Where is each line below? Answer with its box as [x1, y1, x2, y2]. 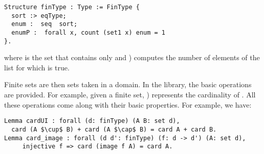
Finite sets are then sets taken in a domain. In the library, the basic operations [4, 79, 252, 90]
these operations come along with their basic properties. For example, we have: [4, 99, 252, 110]
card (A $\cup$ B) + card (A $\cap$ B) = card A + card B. [11, 125, 217, 133]
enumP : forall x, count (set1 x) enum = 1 [11, 29, 165, 36]
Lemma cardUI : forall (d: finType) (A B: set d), [4, 117, 180, 125]
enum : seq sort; [11, 20, 78, 28]
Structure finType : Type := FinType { [4, 4, 140, 11]
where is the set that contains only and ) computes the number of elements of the [4, 52, 260, 63]
